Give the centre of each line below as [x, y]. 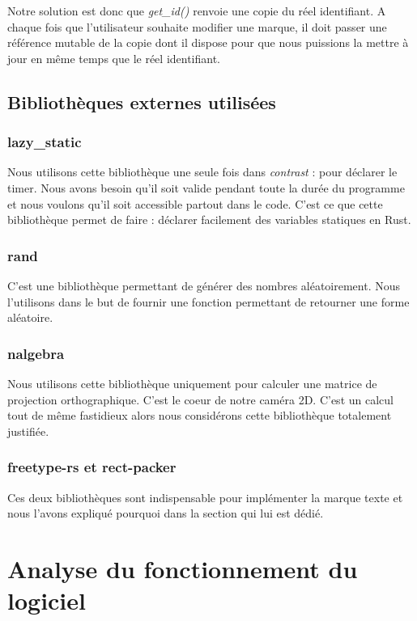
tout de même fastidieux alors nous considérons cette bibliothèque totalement [200, 415]
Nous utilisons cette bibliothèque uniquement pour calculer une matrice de [192, 383]
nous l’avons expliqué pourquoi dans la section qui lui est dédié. [166, 513]
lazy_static [45, 142]
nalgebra [36, 353]
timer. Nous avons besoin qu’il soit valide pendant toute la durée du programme [206, 187]
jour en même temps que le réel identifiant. [114, 58]
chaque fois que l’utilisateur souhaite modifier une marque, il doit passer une [197, 26]
